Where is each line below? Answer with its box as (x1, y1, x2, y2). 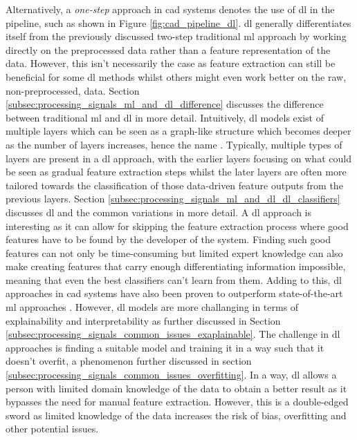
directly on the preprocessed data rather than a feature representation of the (6, 42, 331, 57)
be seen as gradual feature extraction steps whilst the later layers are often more (6, 164, 347, 179)
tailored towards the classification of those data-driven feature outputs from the (6, 178, 343, 192)
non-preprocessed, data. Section (6, 83, 140, 97)
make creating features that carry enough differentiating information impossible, (6, 259, 346, 274)
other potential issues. (6, 421, 99, 436)
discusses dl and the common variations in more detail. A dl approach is (6, 204, 311, 219)
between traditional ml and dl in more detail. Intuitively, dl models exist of (6, 110, 324, 124)
